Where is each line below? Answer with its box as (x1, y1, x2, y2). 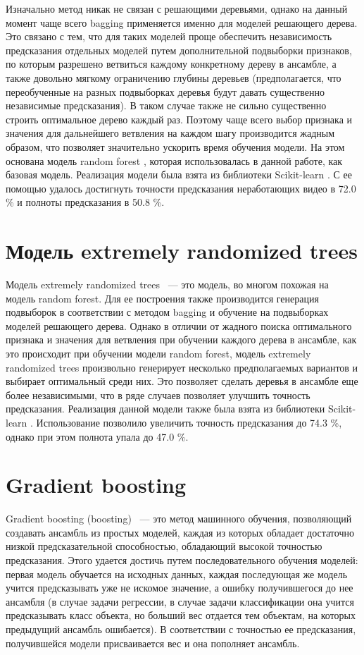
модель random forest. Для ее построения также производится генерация (6, 290, 319, 305)
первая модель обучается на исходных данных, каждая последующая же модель (6, 566, 348, 581)
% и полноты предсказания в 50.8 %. (6, 195, 165, 209)
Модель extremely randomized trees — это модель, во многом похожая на (6, 277, 329, 292)
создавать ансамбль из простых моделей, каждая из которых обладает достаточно (6, 525, 354, 539)
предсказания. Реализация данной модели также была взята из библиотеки (6, 401, 325, 416)
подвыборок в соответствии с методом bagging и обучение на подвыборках (6, 305, 329, 319)
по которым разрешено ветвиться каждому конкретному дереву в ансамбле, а (6, 56, 337, 71)
